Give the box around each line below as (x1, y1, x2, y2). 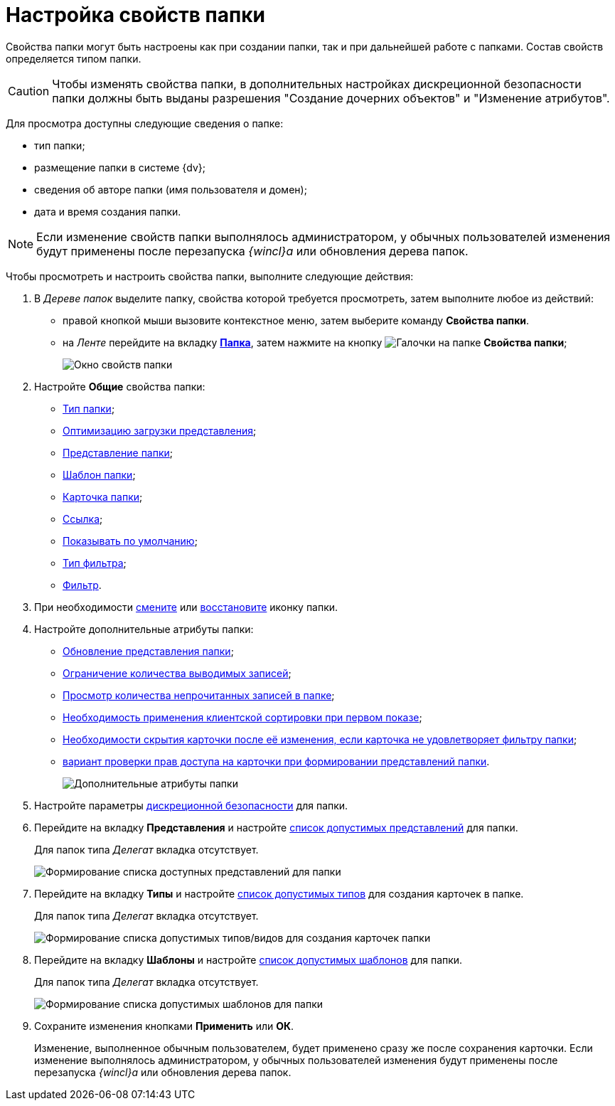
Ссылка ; (63, 512, 103, 525)
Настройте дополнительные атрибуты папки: (34, 622, 254, 635)
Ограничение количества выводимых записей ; (63, 666, 292, 679)
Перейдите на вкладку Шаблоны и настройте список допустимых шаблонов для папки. (34, 953, 463, 966)
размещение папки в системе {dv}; (34, 161, 205, 174)
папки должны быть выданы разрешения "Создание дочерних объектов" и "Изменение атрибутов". (52, 90, 610, 105)
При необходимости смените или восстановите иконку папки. (34, 600, 338, 613)
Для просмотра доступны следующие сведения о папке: (6, 117, 284, 129)
